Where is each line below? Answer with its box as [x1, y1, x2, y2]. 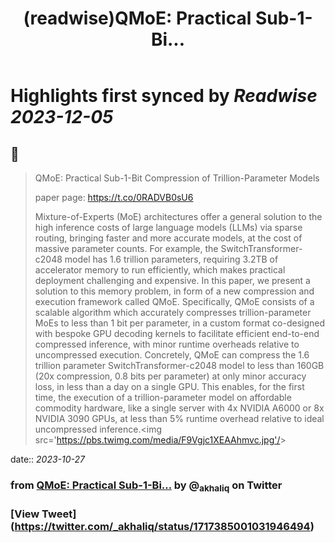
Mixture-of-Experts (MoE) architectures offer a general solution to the [34, 211, 323, 222]
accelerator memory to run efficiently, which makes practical [34, 264, 286, 276]
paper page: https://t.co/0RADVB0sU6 [34, 192, 194, 203]
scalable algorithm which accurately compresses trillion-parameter [34, 307, 312, 318]
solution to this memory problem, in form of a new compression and [34, 285, 315, 297]
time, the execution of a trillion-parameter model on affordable [34, 392, 292, 403]
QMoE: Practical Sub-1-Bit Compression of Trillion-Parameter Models [34, 172, 320, 184]
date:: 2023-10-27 [10, 453, 86, 465]
